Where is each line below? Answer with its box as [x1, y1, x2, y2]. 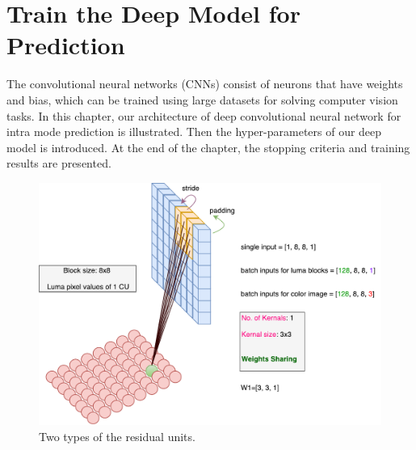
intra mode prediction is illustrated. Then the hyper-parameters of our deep [6, 123, 382, 140]
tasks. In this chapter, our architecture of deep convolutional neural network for [6, 107, 401, 124]
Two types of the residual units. [39, 427, 195, 444]
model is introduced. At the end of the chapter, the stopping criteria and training [6, 138, 410, 155]
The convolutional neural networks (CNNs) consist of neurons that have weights [6, 75, 403, 92]
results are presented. [6, 155, 111, 172]
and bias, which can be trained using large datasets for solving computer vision [6, 91, 398, 108]
